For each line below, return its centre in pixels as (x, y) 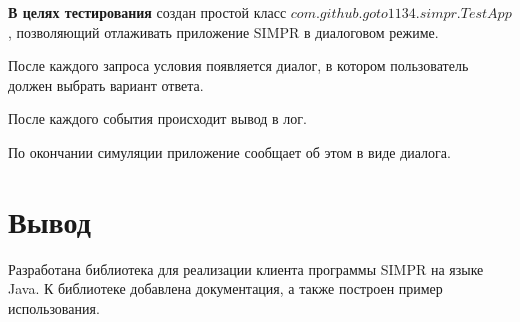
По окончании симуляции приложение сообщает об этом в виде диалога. (229, 151)
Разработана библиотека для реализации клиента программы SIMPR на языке (246, 268)
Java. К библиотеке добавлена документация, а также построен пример (225, 288)
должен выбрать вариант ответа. (106, 84)
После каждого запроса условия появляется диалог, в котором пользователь (238, 65)
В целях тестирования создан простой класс (147, 12)
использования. (54, 307)
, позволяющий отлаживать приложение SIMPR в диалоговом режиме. (223, 31)
